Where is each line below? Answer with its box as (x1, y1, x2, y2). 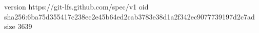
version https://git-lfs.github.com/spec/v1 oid (4, 1, 149, 11)
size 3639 (4, 21, 32, 31)
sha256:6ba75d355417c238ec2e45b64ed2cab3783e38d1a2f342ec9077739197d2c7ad (4, 11, 255, 21)
